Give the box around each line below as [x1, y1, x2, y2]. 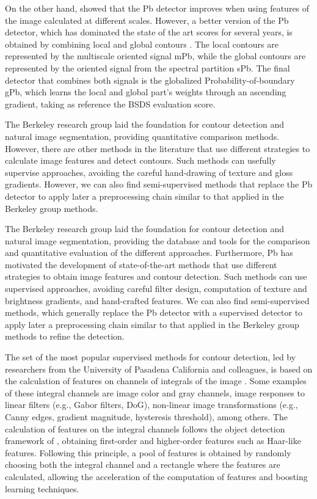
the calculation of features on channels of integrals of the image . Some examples [5, 374, 307, 387]
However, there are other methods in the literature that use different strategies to [5, 142, 310, 155]
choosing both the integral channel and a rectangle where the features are [5, 458, 280, 471]
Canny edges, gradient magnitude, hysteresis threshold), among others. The [5, 410, 288, 423]
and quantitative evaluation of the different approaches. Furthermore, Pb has [5, 246, 293, 259]
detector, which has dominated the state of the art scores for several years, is [5, 26, 293, 38]
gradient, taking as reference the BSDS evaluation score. [5, 97, 216, 110]
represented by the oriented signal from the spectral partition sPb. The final [5, 61, 290, 74]
